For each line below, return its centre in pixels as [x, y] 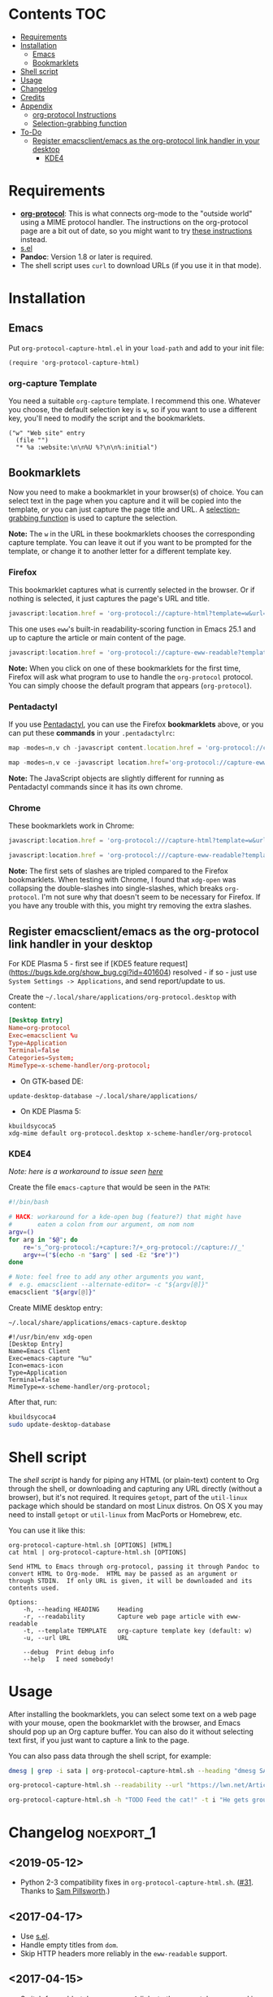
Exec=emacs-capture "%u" [50, 1358]
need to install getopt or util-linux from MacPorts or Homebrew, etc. [125, 1514]
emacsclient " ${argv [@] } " [52, 1292]
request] [174, 963]
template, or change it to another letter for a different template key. [120, 551]
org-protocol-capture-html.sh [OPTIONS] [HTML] [91, 1545]
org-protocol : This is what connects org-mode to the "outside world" [136, 213]
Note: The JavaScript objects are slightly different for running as [117, 778]
